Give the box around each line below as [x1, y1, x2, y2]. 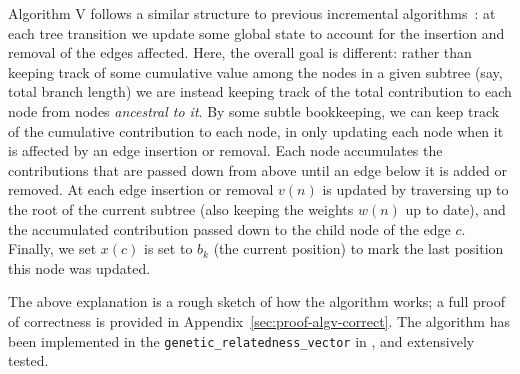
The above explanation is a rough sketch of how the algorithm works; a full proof [8, 291, 506, 312]
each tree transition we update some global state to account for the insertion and [8, 22, 505, 43]
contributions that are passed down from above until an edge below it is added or [8, 159, 508, 180]
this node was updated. [8, 257, 151, 278]
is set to [144, 238, 193, 259]
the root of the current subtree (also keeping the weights [8, 198, 354, 219]
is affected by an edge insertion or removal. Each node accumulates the [8, 140, 443, 161]
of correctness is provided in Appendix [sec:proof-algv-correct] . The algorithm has [8, 310, 510, 331]
